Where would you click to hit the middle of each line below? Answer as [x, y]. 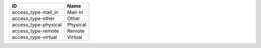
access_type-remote [35, 31]
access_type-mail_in [35, 12]
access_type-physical [37, 25]
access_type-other [33, 18]
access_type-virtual [35, 37]
